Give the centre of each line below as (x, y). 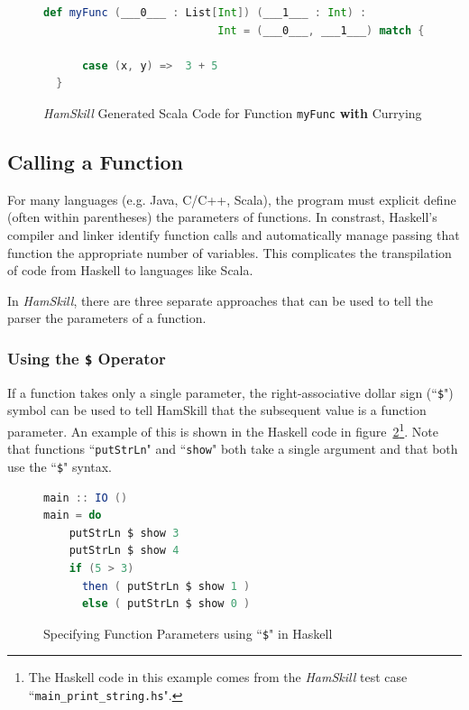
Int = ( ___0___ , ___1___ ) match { (321, 30)
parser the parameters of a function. (107, 318)
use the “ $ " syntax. (60, 466)
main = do (73, 516)
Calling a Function (95, 162)
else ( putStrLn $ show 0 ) (166, 604)
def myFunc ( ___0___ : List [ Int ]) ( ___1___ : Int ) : (205, 13)
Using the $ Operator (87, 358)
